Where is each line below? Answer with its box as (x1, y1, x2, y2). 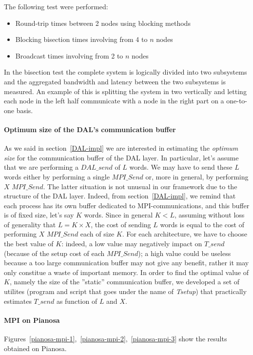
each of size (80, 229, 115, 239)
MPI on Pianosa (4, 315, 60, 325)
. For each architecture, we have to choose (122, 229, 247, 239)
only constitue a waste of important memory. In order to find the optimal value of (4, 267, 249, 277)
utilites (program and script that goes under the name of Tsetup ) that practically (4, 286, 247, 296)
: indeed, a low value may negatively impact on (61, 238, 202, 249)
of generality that (4, 219, 56, 229)
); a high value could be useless (138, 248, 231, 258)
